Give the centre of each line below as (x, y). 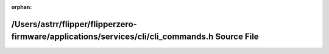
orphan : (22, 7)
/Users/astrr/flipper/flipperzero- (74, 24)
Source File (237, 37)
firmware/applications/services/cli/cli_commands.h (112, 37)
